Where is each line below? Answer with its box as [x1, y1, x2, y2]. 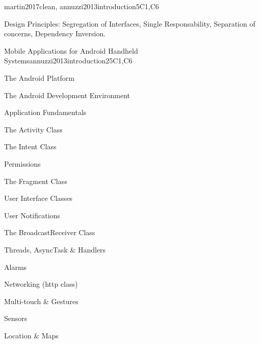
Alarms [4, 261, 27, 272]
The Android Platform [4, 72, 74, 83]
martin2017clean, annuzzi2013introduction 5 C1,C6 [4, 1, 159, 11]
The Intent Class [4, 141, 57, 152]
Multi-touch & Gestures [4, 295, 79, 306]
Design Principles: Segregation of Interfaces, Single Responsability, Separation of [4, 18, 255, 29]
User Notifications [4, 210, 60, 220]
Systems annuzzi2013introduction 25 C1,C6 [4, 55, 133, 66]
